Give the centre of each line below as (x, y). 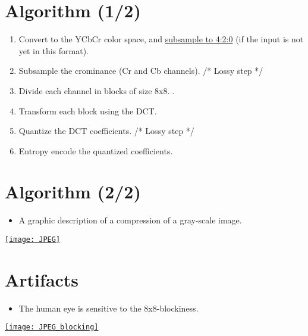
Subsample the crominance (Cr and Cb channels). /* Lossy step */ (141, 71)
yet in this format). (54, 50)
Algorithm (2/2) (73, 192)
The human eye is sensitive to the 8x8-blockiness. (109, 308)
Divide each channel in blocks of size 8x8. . (97, 90)
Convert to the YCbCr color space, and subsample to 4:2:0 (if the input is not (161, 39)
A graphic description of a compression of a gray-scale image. (130, 220)
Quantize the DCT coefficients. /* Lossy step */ (106, 131)
